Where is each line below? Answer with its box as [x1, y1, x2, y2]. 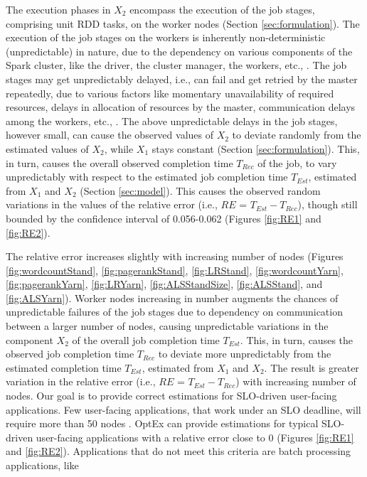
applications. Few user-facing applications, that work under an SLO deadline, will [6, 402, 361, 417]
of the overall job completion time [72, 332, 220, 347]
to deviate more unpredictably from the [158, 346, 331, 361]
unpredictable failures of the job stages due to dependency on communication [6, 304, 343, 319]
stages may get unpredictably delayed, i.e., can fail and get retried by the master [6, 71, 358, 86]
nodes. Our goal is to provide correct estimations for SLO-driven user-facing [6, 388, 337, 403]
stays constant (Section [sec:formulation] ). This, [151, 141, 360, 156]
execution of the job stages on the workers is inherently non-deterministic [6, 30, 326, 45]
